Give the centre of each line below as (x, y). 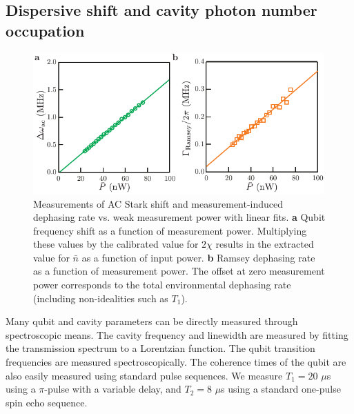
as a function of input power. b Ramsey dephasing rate (198, 257)
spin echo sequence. (47, 402)
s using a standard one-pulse (281, 389)
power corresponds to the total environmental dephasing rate (162, 285)
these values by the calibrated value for (116, 244)
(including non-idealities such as (101, 298)
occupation (45, 30)
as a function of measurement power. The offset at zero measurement (179, 271)
